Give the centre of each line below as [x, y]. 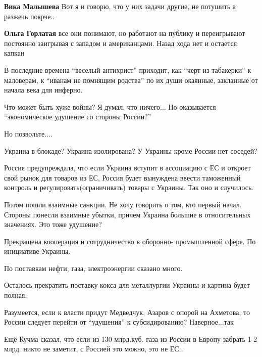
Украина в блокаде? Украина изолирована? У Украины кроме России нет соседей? [131, 150]
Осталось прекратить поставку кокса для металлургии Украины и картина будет [127, 285]
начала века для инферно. [43, 90]
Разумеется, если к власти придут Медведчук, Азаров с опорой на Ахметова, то [127, 312]
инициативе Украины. [37, 251]
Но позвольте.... [28, 133]
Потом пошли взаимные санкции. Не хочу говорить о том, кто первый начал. [123, 204]
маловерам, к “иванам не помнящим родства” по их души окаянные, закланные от [131, 80]
